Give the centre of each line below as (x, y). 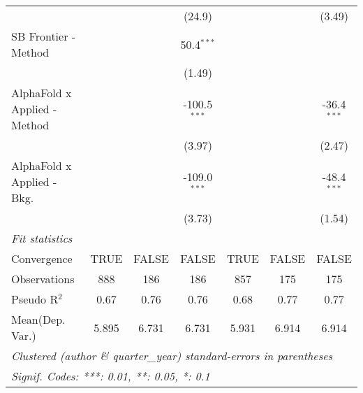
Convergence (42, 258)
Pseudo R (35, 299)
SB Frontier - (44, 36)
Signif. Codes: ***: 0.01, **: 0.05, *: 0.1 (111, 376)
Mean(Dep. (38, 319)
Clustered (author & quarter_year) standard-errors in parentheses (172, 356)
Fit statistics (42, 238)
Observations (43, 279)
